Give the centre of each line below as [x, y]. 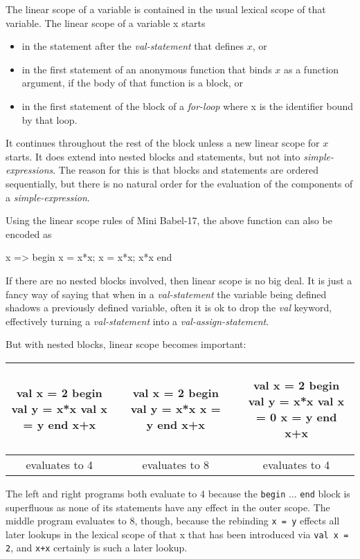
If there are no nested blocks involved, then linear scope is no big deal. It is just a [179, 280]
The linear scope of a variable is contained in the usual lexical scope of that [166, 9]
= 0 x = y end [296, 416]
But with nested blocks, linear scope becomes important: [126, 344]
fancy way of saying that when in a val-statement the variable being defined [166, 294]
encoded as [29, 233]
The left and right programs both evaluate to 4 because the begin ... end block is [178, 493]
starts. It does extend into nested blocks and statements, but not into [153, 156]
